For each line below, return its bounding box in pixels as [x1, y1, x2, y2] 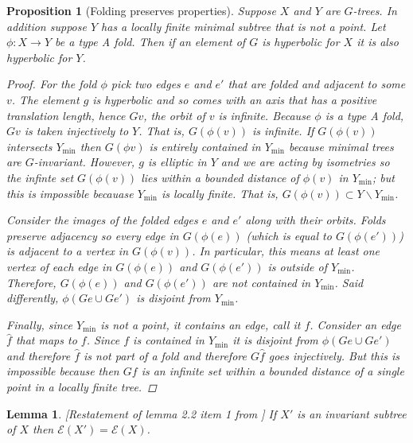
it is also [357, 33, 399, 50]
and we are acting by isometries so [220, 153, 390, 170]
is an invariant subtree [297, 405, 407, 422]
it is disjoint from [232, 332, 318, 348]
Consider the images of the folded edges [6, 212, 198, 228]
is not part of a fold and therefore [84, 347, 247, 363]
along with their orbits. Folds [245, 212, 386, 228]
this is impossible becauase [6, 185, 134, 201]
